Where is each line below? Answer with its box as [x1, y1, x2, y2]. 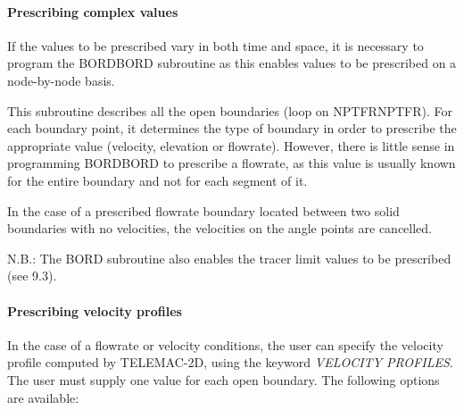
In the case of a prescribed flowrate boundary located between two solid [7, 201, 400, 220]
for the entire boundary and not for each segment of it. [7, 171, 308, 189]
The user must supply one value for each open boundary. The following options [7, 370, 440, 389]
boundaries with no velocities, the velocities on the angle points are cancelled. [7, 219, 432, 238]
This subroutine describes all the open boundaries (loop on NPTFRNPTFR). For [7, 101, 452, 120]
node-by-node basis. [7, 71, 115, 89]
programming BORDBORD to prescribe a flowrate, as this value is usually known [7, 154, 456, 172]
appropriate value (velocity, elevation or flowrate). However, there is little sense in [7, 136, 455, 155]
